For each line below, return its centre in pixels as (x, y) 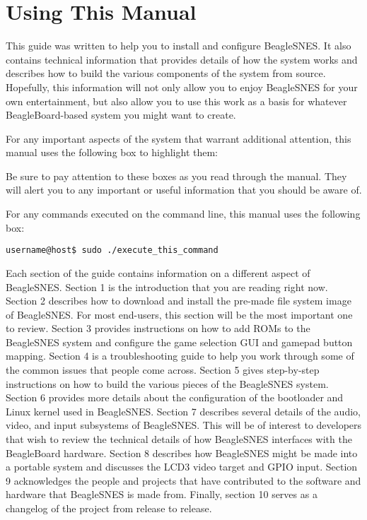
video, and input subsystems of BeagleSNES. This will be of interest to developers (184, 425)
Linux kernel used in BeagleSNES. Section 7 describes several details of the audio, (183, 411)
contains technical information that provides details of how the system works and (182, 59)
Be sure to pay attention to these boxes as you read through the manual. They (176, 176)
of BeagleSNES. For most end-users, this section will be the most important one (179, 314)
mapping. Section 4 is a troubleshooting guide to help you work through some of (180, 356)
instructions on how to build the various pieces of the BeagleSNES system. (167, 383)
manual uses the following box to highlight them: (112, 152)
